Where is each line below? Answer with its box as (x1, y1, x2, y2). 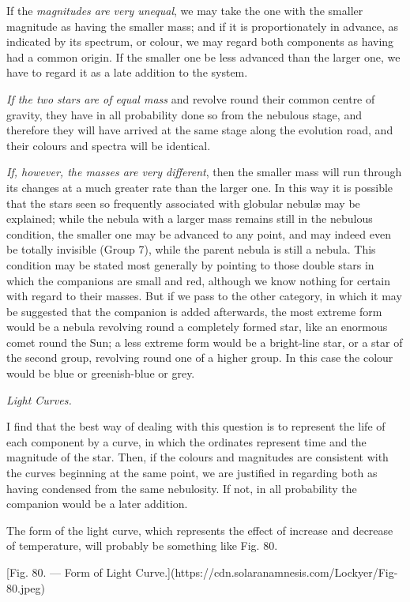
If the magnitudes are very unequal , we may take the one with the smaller (6, 2, 363, 18)
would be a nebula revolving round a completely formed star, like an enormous (6, 318, 388, 335)
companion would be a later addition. (6, 495, 188, 512)
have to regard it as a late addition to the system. (6, 64, 248, 81)
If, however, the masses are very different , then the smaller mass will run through (6, 164, 402, 180)
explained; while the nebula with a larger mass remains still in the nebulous (6, 210, 373, 227)
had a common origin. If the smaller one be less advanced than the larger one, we (6, 48, 401, 65)
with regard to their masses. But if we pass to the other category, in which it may (6, 288, 402, 304)
